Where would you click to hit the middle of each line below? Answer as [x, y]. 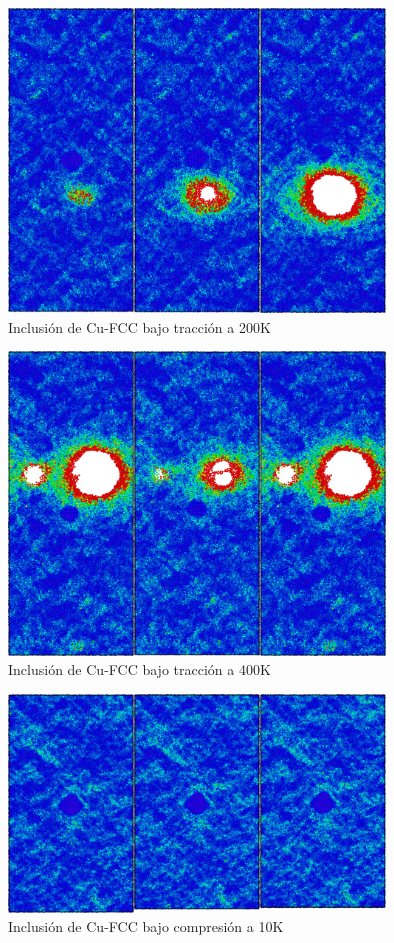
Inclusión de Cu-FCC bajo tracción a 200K [139, 326]
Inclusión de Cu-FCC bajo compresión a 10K [146, 926]
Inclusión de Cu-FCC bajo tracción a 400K [139, 669]
